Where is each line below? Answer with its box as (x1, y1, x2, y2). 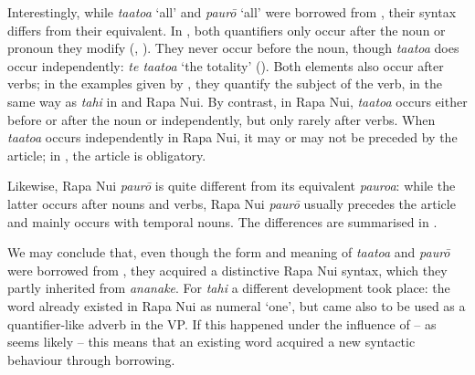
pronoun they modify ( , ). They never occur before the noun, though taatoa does (7, 38, 459, 57)
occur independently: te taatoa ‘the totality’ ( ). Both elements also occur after (7, 56, 444, 75)
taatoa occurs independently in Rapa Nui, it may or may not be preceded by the (7, 128, 458, 147)
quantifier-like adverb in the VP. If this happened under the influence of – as (7, 314, 437, 333)
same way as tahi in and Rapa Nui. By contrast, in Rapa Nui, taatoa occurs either (7, 91, 468, 110)
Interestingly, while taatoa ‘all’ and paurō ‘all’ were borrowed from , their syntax (7, 3, 457, 21)
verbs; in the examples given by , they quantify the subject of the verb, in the (7, 74, 442, 93)
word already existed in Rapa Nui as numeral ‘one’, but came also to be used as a (7, 296, 466, 315)
